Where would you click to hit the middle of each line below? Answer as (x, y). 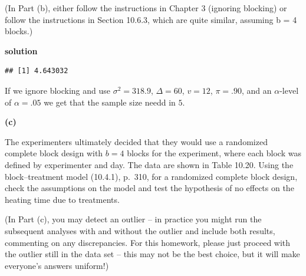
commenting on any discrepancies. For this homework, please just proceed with (148, 242)
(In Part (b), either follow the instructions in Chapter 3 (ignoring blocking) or (146, 8)
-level (289, 90)
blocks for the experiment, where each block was (214, 153)
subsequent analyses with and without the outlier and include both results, (140, 230)
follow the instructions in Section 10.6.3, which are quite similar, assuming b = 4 (151, 19)
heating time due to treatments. (62, 199)
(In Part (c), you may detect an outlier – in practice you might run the (133, 219)
